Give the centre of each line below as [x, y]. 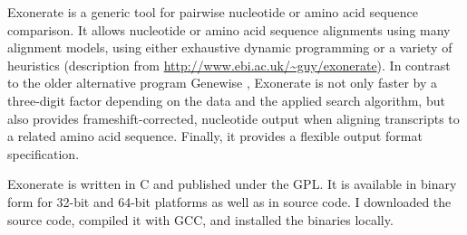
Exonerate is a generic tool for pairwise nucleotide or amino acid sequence [213, 12]
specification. [44, 153]
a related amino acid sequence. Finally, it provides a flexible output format [215, 136]
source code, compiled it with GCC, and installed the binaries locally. [200, 219]
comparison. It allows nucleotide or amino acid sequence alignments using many [229, 29]
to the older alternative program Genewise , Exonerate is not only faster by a [223, 83]
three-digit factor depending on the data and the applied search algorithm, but [226, 100]
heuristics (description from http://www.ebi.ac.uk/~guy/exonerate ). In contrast [229, 65]
